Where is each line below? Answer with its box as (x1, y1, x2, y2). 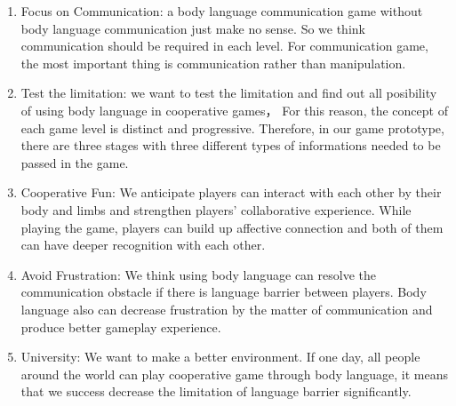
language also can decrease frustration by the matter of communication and (20, 299, 433, 318)
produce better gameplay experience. (20, 317, 221, 336)
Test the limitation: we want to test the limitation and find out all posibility (20, 84, 437, 102)
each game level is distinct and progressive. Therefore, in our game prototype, (20, 118, 444, 137)
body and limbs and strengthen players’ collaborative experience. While (20, 200, 412, 219)
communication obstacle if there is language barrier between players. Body (20, 283, 427, 301)
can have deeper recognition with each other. (20, 235, 266, 254)
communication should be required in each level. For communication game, (20, 36, 428, 55)
